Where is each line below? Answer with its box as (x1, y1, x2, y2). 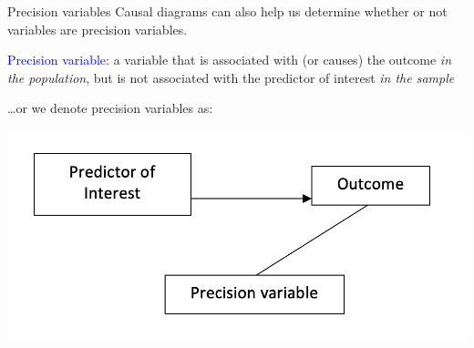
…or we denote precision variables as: (7, 98, 213, 118)
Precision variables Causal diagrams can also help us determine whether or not (7, 2, 448, 20)
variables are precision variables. (7, 19, 188, 38)
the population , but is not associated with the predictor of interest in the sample (7, 67, 455, 87)
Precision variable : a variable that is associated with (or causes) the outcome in (7, 50, 452, 69)
